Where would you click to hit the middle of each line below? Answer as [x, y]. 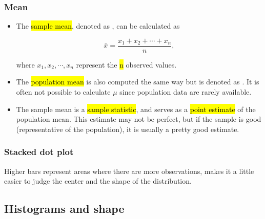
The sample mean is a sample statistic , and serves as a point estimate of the [136, 109]
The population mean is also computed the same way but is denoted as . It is [138, 82]
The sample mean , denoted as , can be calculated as [98, 26]
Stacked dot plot [39, 152]
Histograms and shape [64, 209]
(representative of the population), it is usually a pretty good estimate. [128, 129]
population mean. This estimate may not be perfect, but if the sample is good [139, 119]
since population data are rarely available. [186, 92]
